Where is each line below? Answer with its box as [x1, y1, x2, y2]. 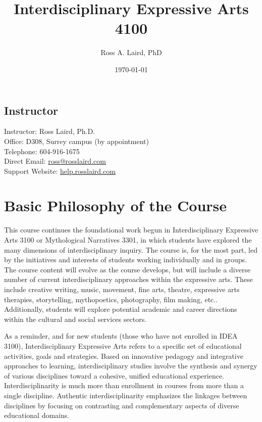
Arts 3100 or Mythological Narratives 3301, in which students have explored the [4, 235, 252, 245]
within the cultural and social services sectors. [4, 313, 147, 324]
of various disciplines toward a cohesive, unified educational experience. [4, 370, 224, 381]
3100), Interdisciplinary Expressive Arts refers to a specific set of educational [4, 340, 242, 351]
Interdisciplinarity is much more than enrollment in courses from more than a [4, 380, 244, 391]
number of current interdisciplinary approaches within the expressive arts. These [4, 274, 253, 285]
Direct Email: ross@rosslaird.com [4, 156, 106, 166]
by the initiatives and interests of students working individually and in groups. [4, 254, 247, 265]
